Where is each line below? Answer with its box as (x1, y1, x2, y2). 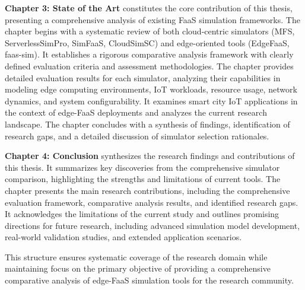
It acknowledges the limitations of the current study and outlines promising (5, 208, 279, 220)
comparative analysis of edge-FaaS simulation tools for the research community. (5, 274, 294, 286)
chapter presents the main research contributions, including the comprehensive (5, 184, 290, 196)
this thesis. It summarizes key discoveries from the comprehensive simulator (5, 161, 280, 173)
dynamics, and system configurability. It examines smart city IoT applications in (5, 94, 298, 107)
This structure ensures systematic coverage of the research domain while (5, 250, 268, 263)
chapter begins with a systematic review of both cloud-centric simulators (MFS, (5, 25, 295, 37)
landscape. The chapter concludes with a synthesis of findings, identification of (5, 117, 290, 130)
